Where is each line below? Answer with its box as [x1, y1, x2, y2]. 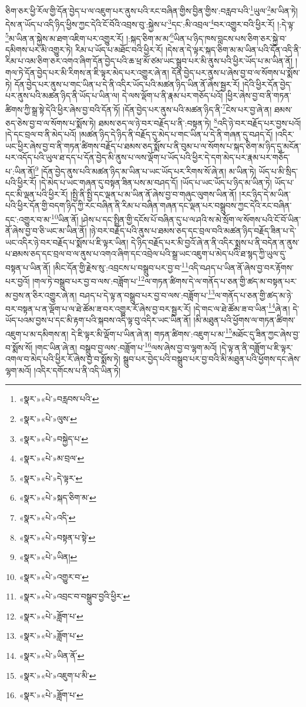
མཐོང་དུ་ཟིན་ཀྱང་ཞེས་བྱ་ [232, 327, 300, 340]
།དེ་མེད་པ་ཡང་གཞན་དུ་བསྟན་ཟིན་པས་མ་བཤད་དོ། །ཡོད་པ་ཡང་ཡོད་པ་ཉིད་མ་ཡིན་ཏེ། [39, 176, 272, 189]
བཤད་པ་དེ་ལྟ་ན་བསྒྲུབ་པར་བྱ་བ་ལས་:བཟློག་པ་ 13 [79, 287, 215, 301]
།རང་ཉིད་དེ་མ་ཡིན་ [239, 187, 291, 200]
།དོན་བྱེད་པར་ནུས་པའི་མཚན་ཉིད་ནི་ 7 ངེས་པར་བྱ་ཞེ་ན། [123, 101, 272, 115]
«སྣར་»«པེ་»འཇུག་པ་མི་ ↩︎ [19, 669, 96, 681]
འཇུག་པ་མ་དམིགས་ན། [5, 327, 69, 340]
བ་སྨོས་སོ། [5, 341, 33, 353]
